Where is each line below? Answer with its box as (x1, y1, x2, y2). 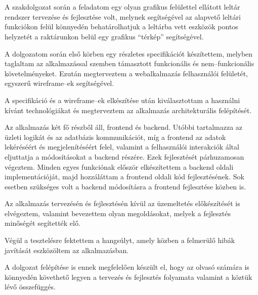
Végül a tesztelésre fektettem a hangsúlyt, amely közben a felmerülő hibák (5, 235, 235, 245)
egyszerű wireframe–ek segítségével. (5, 78, 114, 88)
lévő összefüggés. (5, 281, 56, 292)
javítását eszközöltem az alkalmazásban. (5, 244, 129, 255)
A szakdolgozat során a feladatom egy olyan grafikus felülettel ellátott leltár (5, 2, 240, 12)
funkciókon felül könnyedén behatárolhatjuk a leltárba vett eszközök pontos (5, 21, 238, 32)
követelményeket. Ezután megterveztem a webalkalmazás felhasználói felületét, (5, 68, 248, 78)
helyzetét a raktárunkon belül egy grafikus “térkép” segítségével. (5, 31, 204, 41)
